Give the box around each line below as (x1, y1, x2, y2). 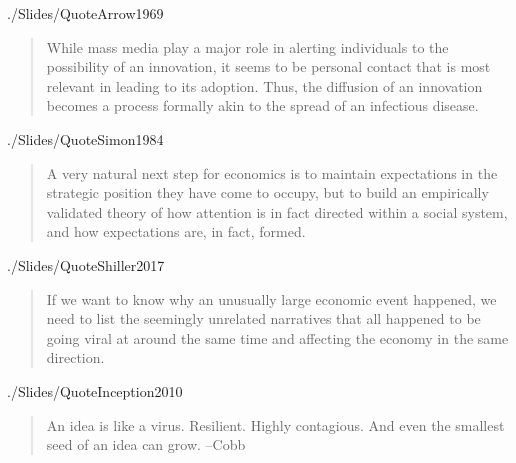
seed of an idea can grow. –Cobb (46, 434, 246, 455)
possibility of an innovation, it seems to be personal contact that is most (46, 56, 491, 77)
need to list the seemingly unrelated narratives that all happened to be (46, 308, 481, 329)
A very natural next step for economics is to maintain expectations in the (46, 162, 498, 183)
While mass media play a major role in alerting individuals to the (46, 36, 449, 57)
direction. (46, 347, 105, 368)
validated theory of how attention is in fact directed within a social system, (46, 201, 508, 222)
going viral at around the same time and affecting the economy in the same (46, 327, 509, 348)
